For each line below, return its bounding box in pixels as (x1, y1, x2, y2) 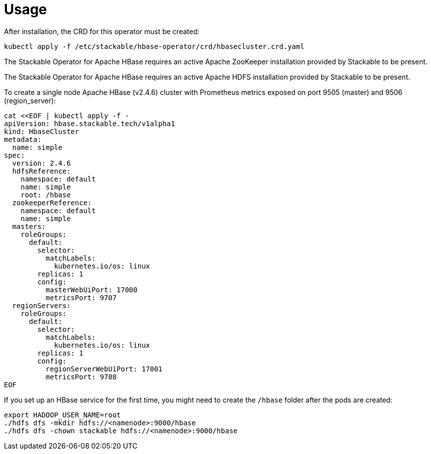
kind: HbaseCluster (4, 127, 79, 136)
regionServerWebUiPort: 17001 (46, 364, 163, 373)
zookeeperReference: (12, 198, 92, 207)
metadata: (4, 135, 42, 143)
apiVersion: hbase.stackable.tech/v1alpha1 (4, 119, 175, 128)
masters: (12, 222, 46, 230)
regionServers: (12, 301, 71, 310)
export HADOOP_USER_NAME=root (4, 410, 121, 419)
